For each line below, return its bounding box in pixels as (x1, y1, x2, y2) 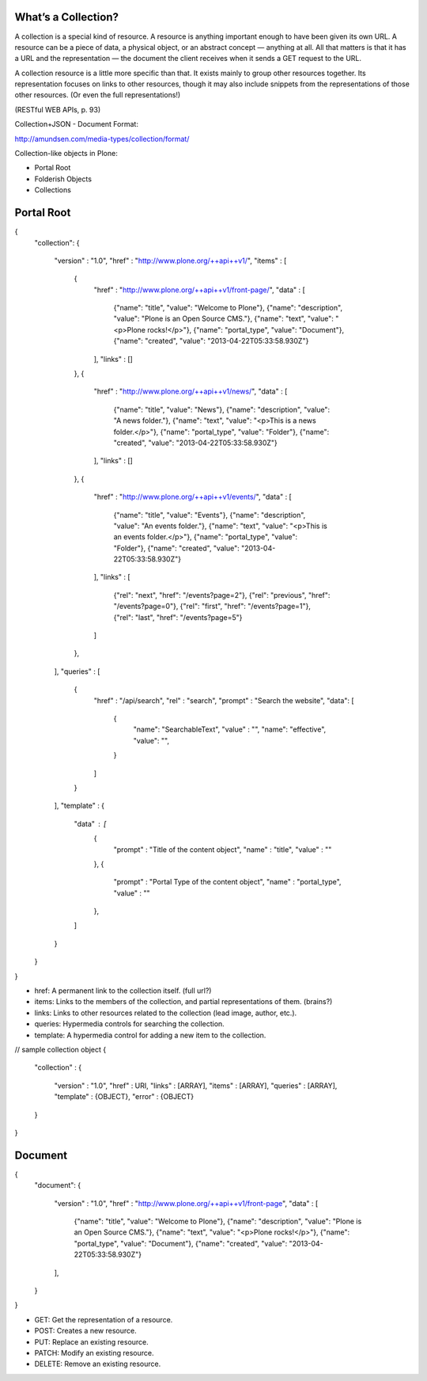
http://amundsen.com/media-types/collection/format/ (14, 134, 190, 143)
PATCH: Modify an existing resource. (34, 1348, 154, 1357)
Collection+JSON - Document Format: (14, 120, 138, 129)
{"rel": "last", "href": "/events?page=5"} (113, 612, 243, 622)
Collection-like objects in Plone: (14, 149, 118, 158)
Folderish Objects (34, 174, 93, 184)
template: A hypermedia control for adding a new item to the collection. (34, 1030, 266, 1040)
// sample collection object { (14, 1044, 107, 1054)
